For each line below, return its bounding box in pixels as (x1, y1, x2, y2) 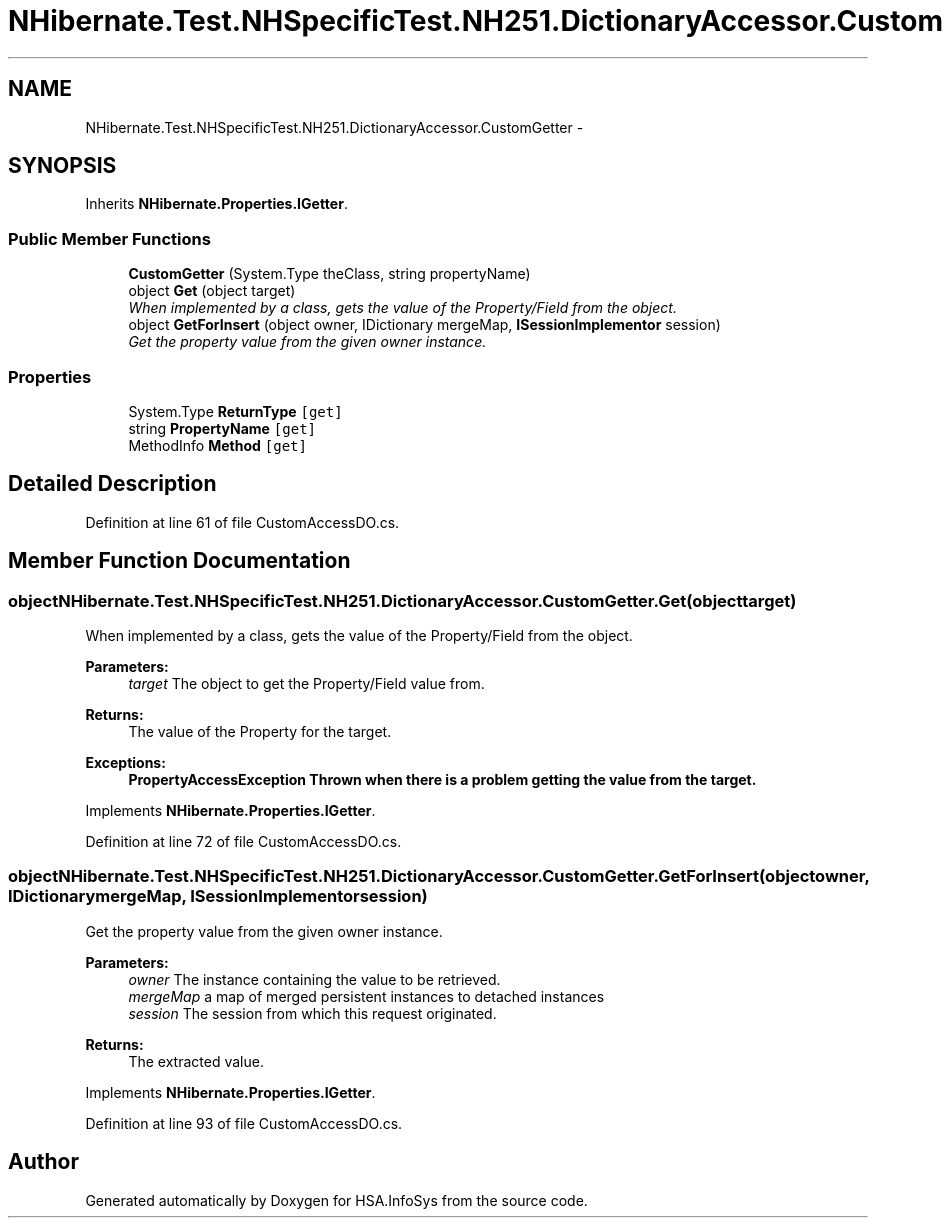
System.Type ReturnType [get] (128, 402, 343, 420)
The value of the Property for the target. (128, 723, 392, 740)
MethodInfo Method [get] (128, 436, 307, 454)
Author (8, 1149, 79, 1175)
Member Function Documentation (8, 548, 351, 574)
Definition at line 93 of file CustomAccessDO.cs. (85, 1114, 403, 1132)
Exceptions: (85, 754, 166, 771)
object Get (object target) (128, 282, 296, 300)
